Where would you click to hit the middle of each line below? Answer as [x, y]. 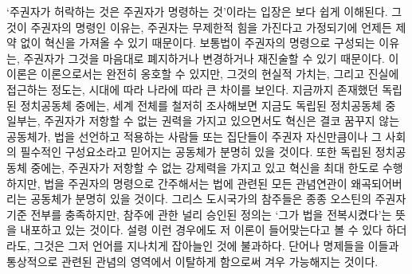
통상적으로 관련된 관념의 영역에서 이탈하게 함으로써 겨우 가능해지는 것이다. [192, 261]
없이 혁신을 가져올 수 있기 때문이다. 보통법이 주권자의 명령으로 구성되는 [198, 43]
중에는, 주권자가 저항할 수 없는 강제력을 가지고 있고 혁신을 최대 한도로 [205, 167]
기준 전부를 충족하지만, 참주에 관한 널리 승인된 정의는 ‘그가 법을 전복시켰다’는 [199, 214]
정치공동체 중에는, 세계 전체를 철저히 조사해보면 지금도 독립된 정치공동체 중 [208, 105]
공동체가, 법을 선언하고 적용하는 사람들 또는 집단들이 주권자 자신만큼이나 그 [194, 136]
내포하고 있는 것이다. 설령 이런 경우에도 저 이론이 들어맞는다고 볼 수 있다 [201, 230]
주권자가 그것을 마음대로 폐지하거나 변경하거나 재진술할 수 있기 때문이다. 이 [211, 58]
